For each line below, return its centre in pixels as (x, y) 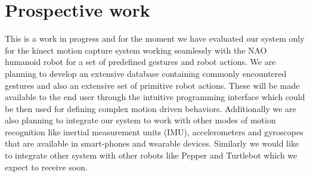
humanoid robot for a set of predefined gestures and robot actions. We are (140, 62)
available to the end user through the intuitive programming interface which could (155, 97)
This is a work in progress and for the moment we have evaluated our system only (155, 38)
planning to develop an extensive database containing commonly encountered (146, 73)
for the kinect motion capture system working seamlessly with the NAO (136, 50)
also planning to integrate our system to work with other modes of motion (140, 120)
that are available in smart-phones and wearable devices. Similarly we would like (152, 143)
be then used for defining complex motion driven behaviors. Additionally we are (151, 108)
